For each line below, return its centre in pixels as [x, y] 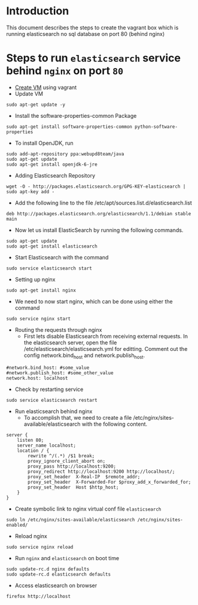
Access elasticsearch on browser [56, 585]
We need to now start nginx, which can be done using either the [94, 301]
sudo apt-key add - [31, 192]
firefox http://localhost [38, 596]
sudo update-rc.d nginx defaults [48, 569]
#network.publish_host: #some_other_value [60, 373]
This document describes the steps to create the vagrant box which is [92, 27]
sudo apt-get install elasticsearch [52, 246]
